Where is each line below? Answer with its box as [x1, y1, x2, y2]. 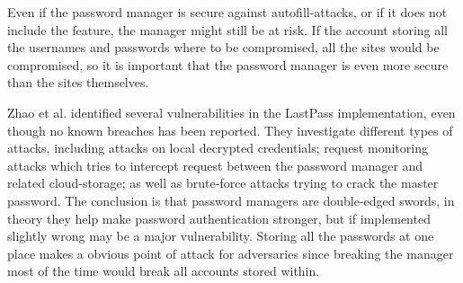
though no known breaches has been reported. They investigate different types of [7, 120, 453, 139]
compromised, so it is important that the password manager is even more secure [7, 55, 449, 74]
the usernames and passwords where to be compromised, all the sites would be [7, 38, 440, 57]
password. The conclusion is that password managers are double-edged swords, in [7, 190, 455, 209]
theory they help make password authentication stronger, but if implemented [7, 208, 431, 227]
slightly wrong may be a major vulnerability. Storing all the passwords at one [7, 226, 434, 245]
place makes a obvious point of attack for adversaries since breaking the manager [7, 243, 454, 262]
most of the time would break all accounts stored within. [7, 261, 320, 280]
